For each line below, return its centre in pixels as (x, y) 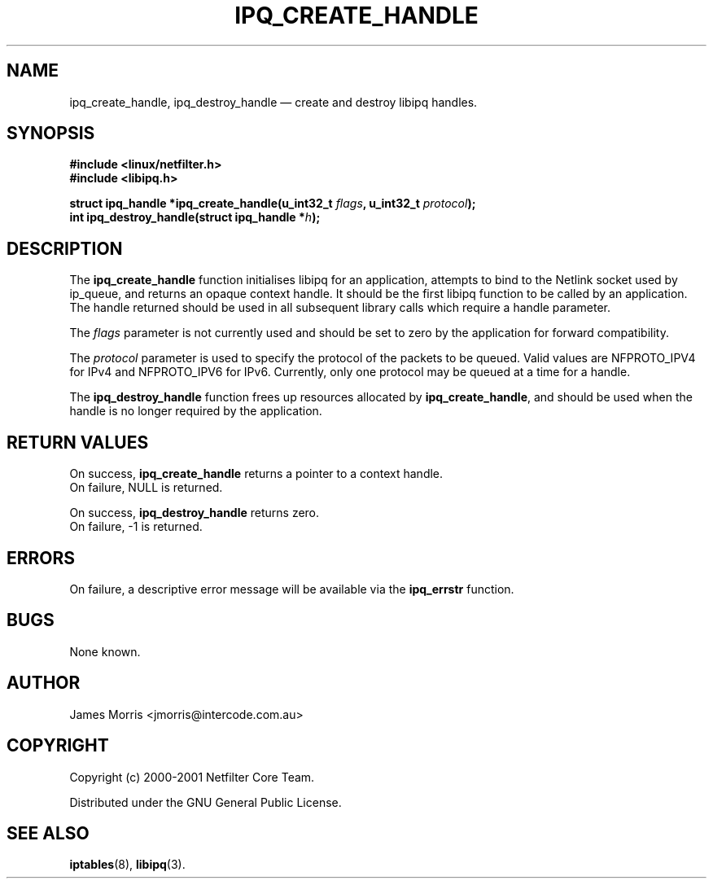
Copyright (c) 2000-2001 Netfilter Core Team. (192, 777)
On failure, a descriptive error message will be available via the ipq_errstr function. (292, 589)
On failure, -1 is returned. (136, 527)
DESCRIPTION (65, 248)
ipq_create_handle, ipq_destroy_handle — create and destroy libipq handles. (273, 102)
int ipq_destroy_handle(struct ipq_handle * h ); (195, 217)
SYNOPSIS (51, 134)
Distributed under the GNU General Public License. (206, 802)
